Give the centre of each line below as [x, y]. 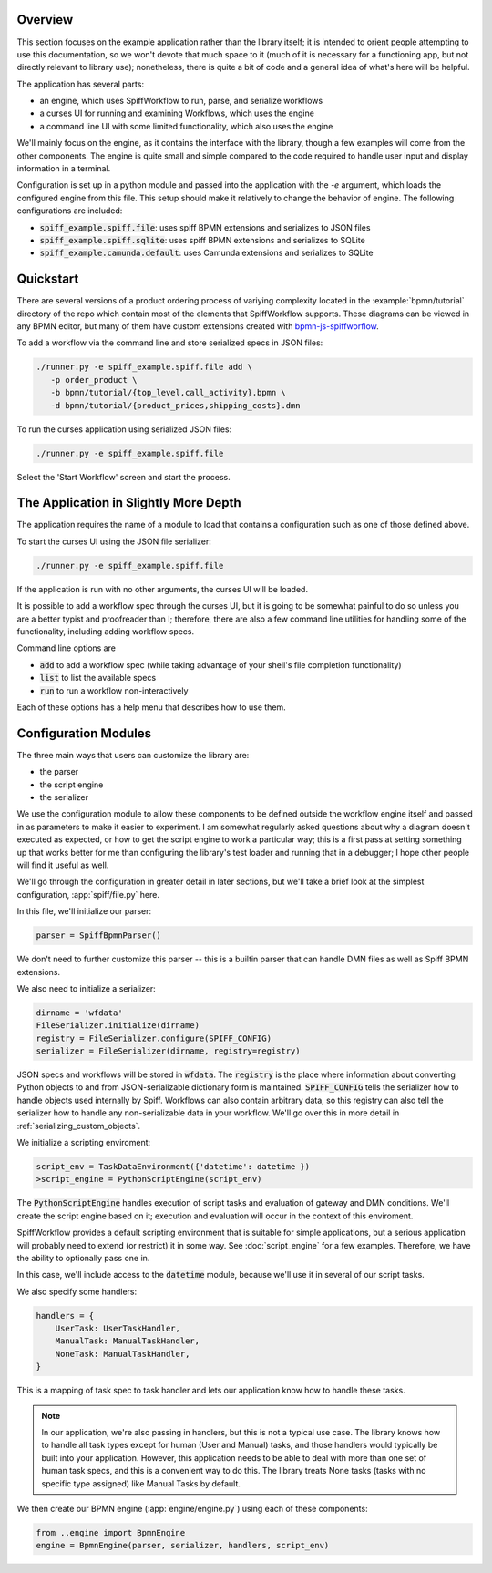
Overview [45, 20]
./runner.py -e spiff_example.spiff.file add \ [144, 367]
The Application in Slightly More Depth [129, 503]
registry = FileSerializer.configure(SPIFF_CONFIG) [154, 1038]
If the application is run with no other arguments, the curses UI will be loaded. [163, 589]
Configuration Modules [84, 733]
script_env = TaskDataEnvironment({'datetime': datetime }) [173, 1166]
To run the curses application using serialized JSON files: [124, 429]
